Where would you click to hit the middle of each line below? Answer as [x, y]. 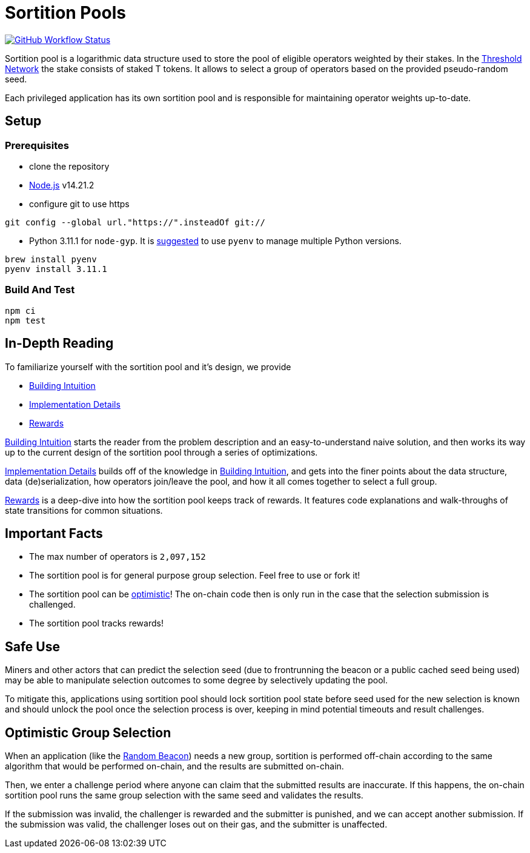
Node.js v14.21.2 [62, 185]
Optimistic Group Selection [88, 732]
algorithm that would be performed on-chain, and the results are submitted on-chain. [174, 766]
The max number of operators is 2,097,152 [118, 557]
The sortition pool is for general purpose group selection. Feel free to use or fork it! [195, 576]
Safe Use [32, 646]
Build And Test [40, 290]
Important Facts [54, 533]
